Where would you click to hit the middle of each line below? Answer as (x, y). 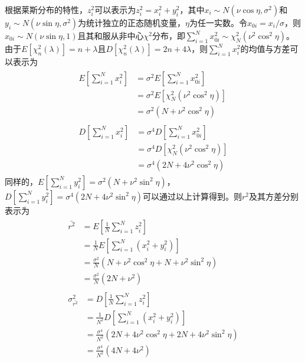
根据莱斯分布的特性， (46, 9)
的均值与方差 (265, 48)
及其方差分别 (273, 196)
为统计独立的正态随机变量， (132, 22)
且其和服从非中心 (111, 35)
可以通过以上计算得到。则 (192, 196)
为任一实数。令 (219, 22)
